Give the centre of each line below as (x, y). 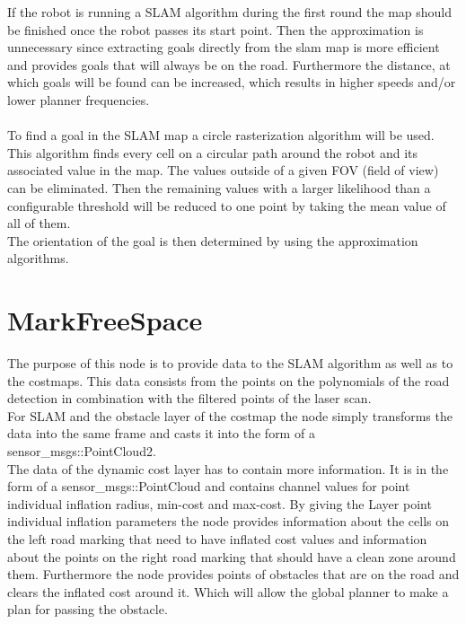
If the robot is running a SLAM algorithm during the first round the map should (230, 12)
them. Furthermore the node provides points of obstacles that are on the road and (233, 574)
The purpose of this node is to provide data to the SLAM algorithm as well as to (230, 363)
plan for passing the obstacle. (88, 609)
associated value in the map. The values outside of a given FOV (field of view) (223, 170)
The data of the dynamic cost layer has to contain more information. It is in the (228, 468)
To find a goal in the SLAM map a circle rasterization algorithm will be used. (221, 135)
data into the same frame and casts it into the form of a (161, 433)
